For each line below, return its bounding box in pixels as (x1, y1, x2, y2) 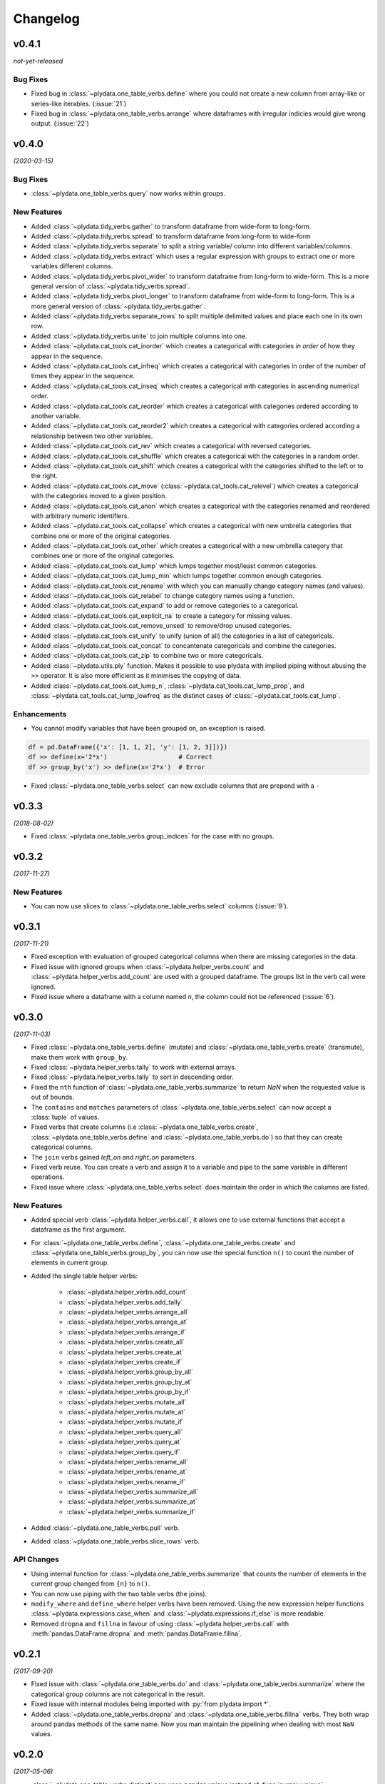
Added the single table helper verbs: (31, 1271, 138, 1280)
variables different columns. (31, 262, 113, 270)
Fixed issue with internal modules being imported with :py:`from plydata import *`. (31, 1700, 271, 1708)
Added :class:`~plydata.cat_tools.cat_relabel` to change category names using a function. (31, 592, 295, 600)
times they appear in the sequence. (31, 372, 135, 380)
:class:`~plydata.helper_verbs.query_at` (66, 1438, 182, 1446)
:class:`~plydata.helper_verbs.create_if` (66, 1358, 183, 1366)
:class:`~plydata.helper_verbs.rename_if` (66, 1477, 186, 1486)
